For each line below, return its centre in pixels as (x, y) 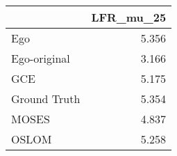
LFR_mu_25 (129, 17)
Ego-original (41, 58)
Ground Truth (46, 99)
